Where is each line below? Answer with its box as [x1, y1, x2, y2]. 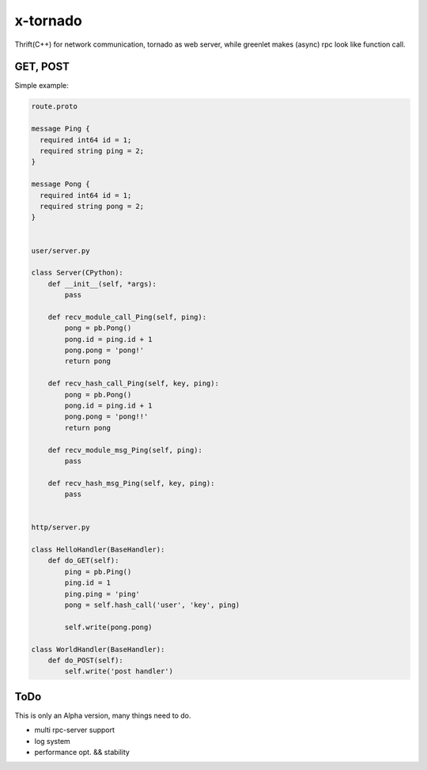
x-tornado [14, 12, 82, 29]
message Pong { [31, 180, 90, 189]
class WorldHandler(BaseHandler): [31, 645, 165, 654]
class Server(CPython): [31, 268, 124, 277]
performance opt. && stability [34, 748, 130, 757]
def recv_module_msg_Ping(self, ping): [47, 446, 203, 454]
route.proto [31, 102, 78, 111]
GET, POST [14, 60, 70, 74]
